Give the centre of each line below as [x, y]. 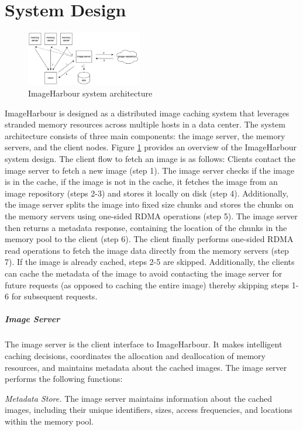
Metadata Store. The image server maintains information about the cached [139, 398]
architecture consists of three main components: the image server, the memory [145, 135]
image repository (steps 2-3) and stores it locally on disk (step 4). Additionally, [147, 193]
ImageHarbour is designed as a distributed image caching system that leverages [147, 113]
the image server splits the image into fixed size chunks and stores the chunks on [149, 204]
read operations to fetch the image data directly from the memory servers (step [147, 250]
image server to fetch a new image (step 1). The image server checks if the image [149, 170]
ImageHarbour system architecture [90, 93]
